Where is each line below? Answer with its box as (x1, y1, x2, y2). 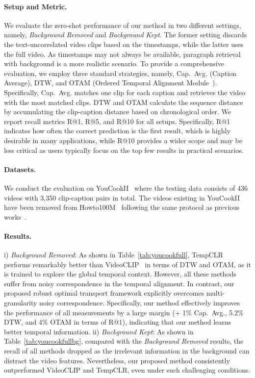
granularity (4, 298, 37, 308)
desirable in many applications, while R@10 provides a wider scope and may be (4, 135, 242, 145)
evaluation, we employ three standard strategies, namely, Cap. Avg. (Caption (4, 68, 237, 78)
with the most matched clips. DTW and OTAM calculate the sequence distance (4, 97, 243, 107)
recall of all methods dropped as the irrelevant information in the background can (4, 346, 250, 356)
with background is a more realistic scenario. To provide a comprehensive (4, 58, 224, 69)
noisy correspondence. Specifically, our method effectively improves (39, 298, 240, 308)
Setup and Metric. (4, 1, 67, 11)
